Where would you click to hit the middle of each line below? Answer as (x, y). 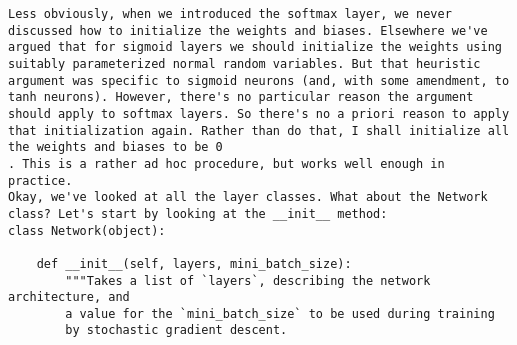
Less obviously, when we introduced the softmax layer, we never (230, 14)
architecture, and (69, 297)
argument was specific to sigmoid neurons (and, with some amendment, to (259, 80)
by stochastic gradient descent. (176, 330)
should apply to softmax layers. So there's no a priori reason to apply (259, 113)
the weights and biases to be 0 (115, 147)
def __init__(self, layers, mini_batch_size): (194, 263)
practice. (40, 180)
